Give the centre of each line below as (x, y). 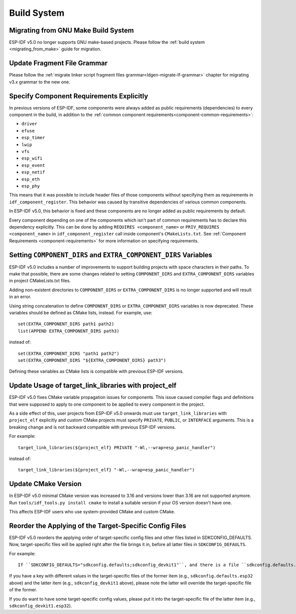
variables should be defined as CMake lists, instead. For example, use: (81, 312)
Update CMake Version (45, 484)
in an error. (20, 297)
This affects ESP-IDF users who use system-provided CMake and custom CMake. (92, 512)
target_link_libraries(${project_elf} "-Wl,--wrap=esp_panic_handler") (106, 470)
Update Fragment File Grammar (58, 63)
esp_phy (31, 186)
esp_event (33, 165)
